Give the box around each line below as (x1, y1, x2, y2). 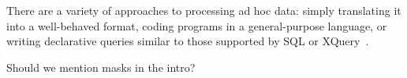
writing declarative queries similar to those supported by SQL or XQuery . (6, 33, 369, 49)
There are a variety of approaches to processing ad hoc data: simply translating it (6, 2, 401, 18)
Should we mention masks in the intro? (6, 58, 196, 75)
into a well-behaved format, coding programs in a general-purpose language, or (6, 17, 387, 34)
